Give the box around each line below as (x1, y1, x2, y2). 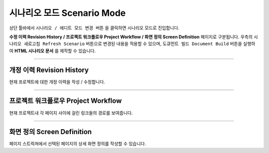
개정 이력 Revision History (9, 66, 89, 74)
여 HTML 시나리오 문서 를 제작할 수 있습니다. (9, 48, 96, 54)
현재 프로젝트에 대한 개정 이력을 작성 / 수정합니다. (9, 78, 106, 84)
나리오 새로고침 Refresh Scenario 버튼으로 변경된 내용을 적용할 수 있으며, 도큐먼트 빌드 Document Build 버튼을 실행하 (9, 41, 256, 47)
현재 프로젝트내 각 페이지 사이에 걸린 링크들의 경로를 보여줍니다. (9, 110, 133, 116)
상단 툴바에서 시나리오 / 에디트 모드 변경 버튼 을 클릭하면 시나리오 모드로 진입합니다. (9, 25, 179, 31)
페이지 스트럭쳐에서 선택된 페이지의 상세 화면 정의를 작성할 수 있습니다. (9, 141, 146, 147)
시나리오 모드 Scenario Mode (9, 7, 126, 18)
